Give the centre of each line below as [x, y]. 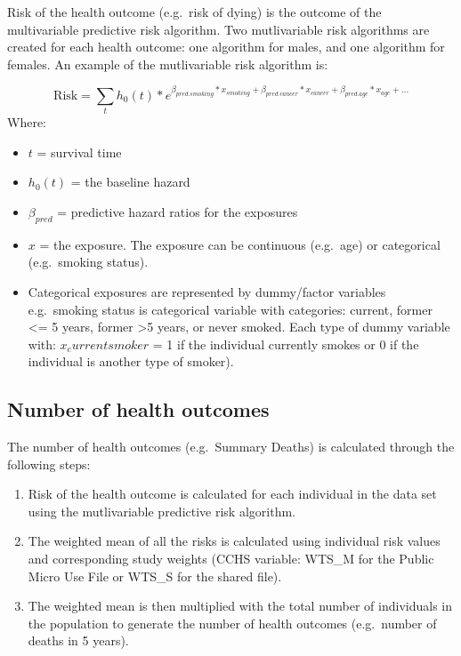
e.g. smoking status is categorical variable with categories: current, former [230, 309]
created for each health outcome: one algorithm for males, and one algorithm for [226, 47]
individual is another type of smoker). [131, 361]
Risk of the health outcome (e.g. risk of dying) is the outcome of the [194, 12]
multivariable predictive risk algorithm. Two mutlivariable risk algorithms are [218, 29]
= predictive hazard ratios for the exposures [178, 211]
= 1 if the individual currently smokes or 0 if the [286, 344]
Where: [27, 122]
